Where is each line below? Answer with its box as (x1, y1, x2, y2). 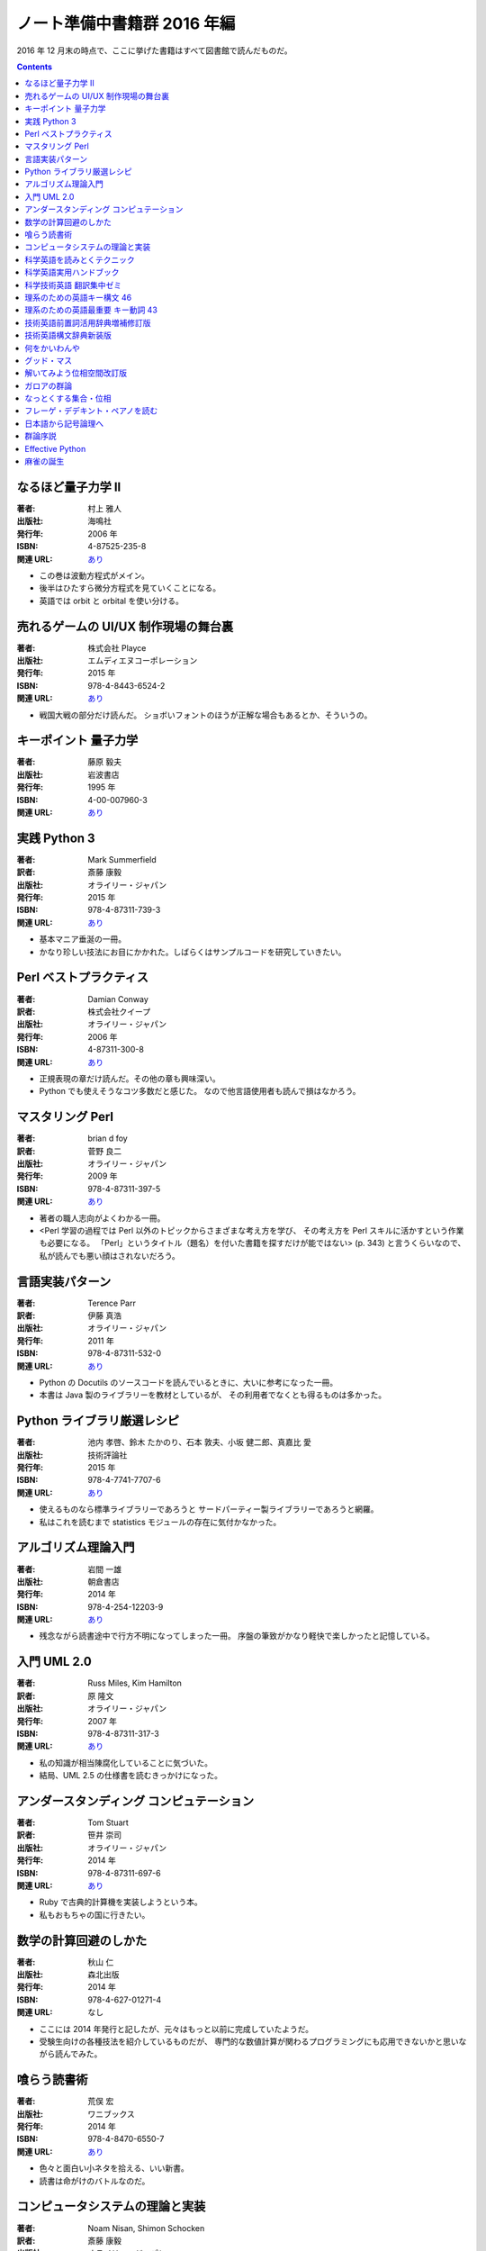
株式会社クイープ (87, 1006, 151, 1017)
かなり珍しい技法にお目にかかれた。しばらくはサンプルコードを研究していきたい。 (39, 946, 346, 957)
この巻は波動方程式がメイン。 (39, 570, 150, 581)
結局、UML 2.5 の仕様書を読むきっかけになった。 (39, 1770, 222, 1781)
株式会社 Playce (87, 642, 147, 653)
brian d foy (87, 1133, 128, 1144)
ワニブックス (87, 2108, 135, 2120)
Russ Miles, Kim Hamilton (87, 1677, 182, 1688)
